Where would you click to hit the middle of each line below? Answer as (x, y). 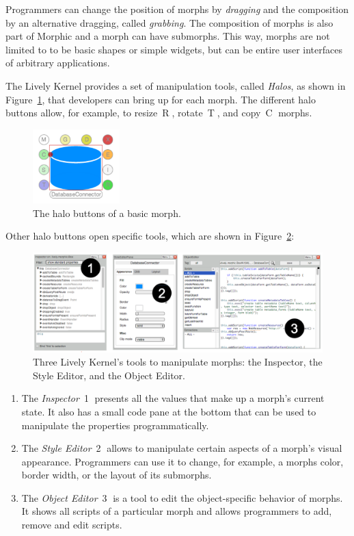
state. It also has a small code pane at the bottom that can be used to (169, 411)
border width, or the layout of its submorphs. (117, 475)
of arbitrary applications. (58, 63)
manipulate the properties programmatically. (115, 425)
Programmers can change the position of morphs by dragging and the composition (177, 9)
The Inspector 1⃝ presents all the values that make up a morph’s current (173, 398)
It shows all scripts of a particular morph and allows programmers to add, (177, 511)
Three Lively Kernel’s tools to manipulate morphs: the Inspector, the (178, 362)
